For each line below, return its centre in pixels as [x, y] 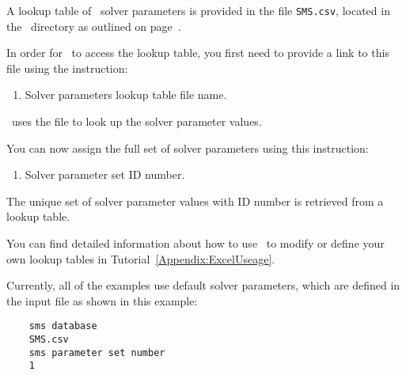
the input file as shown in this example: [102, 300]
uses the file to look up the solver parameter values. [137, 121]
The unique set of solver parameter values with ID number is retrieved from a [195, 201]
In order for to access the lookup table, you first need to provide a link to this [198, 53]
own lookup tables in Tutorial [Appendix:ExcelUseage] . [141, 258]
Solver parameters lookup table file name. [126, 95]
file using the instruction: [67, 68]
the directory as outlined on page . [94, 26]
